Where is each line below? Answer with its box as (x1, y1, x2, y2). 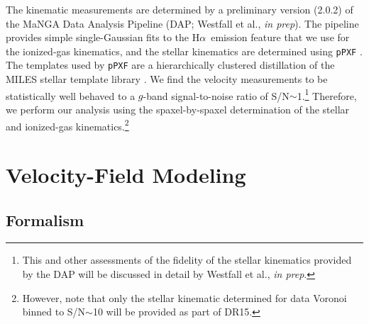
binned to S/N (22, 304, 86, 319)
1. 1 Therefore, (297, 86, 357, 103)
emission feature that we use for (211, 30, 350, 45)
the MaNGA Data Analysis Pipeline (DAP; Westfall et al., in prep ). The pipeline (6, 16, 359, 30)
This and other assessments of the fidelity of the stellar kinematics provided (22, 252, 352, 267)
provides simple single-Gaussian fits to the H (6, 30, 200, 45)
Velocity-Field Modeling (6, 160, 246, 189)
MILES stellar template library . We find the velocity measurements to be (6, 72, 328, 86)
